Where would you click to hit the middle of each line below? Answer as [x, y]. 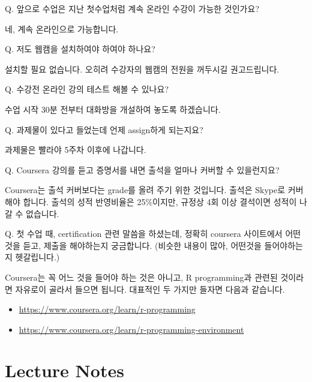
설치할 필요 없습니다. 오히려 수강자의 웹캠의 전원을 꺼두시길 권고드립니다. [142, 69]
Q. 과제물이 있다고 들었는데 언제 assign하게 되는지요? [104, 129]
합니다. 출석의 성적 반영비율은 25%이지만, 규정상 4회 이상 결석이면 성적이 [160, 201]
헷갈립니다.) [37, 257]
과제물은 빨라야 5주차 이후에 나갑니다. [76, 150]
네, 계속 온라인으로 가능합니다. [62, 28]
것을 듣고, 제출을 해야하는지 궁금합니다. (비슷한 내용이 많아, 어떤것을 [133, 245]
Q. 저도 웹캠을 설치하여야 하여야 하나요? [80, 49]
